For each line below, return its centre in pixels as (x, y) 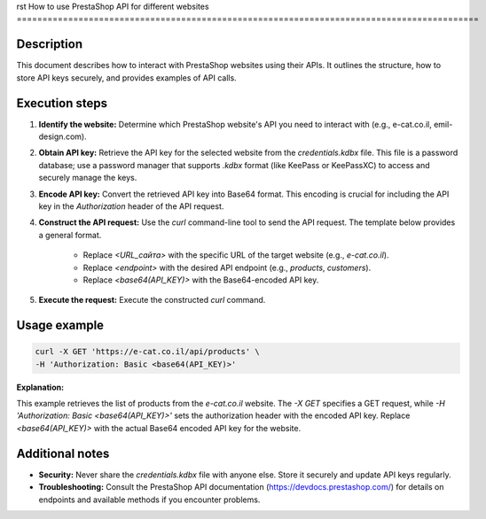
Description (50, 44)
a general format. (70, 235)
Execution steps (62, 103)
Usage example (60, 325)
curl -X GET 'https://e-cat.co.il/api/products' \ (148, 352)
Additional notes (63, 453)
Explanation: (40, 387)
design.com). (63, 136)
